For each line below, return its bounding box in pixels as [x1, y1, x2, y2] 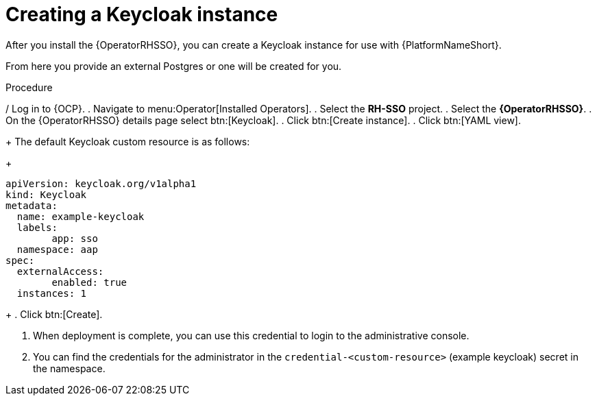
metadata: [5, 199, 58, 211]
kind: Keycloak [5, 189, 87, 200]
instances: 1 [16, 287, 87, 299]
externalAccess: [16, 265, 104, 277]
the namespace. [33, 362, 106, 374]
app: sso [51, 232, 98, 244]
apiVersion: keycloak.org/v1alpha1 [5, 178, 197, 189]
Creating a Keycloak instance [5, 3, 278, 26]
